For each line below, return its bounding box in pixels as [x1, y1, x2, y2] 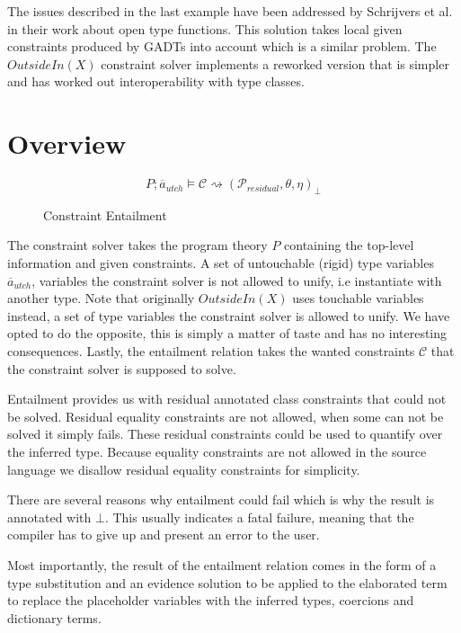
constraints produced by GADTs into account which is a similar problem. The [7, 37, 437, 56]
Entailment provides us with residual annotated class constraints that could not [7, 389, 447, 408]
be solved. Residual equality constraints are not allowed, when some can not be [7, 406, 444, 425]
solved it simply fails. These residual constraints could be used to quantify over [7, 424, 443, 443]
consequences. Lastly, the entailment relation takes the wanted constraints [7, 342, 415, 361]
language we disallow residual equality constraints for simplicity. [7, 459, 360, 478]
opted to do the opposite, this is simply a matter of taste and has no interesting [7, 324, 448, 343]
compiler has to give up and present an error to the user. [7, 525, 320, 544]
